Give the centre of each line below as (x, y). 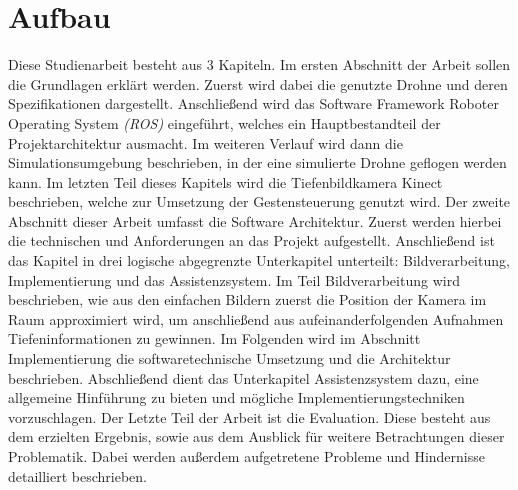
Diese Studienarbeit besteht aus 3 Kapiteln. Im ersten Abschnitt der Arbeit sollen (259, 64)
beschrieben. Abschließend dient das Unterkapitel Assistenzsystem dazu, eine (243, 377)
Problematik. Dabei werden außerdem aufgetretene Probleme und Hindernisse (246, 456)
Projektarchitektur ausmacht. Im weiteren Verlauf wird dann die (205, 142)
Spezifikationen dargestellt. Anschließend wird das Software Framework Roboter (253, 103)
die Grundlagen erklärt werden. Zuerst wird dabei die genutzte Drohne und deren (258, 83)
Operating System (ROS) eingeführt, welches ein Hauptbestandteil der (224, 122)
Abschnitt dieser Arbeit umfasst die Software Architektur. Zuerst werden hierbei (255, 220)
